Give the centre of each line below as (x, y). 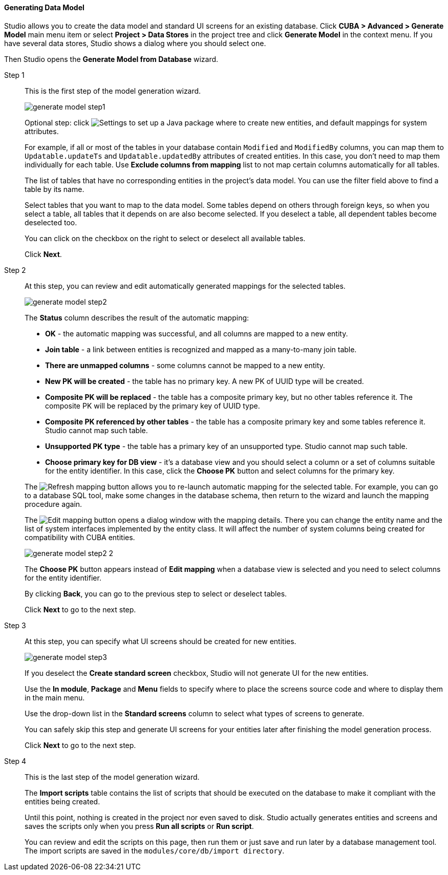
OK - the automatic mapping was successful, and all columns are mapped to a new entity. (197, 333)
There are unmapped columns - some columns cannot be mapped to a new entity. (185, 365)
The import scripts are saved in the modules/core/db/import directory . (155, 850)
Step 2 (15, 270)
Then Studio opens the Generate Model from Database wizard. (111, 59)
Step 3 (15, 625)
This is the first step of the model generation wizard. (113, 91)
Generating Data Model (44, 7)
